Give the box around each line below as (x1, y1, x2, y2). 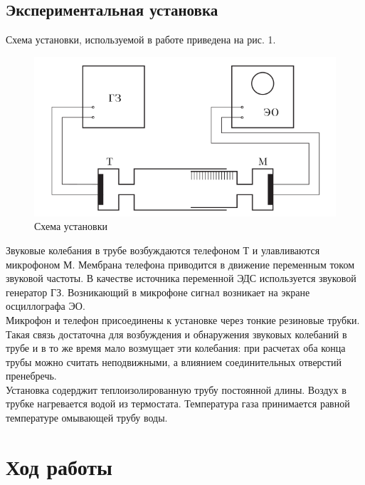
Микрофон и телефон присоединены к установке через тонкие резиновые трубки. (6, 312, 360, 327)
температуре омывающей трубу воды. (6, 410, 168, 425)
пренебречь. (6, 368, 57, 383)
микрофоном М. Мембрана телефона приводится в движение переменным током (6, 256, 355, 271)
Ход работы (6, 452, 112, 481)
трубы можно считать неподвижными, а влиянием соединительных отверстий (6, 354, 342, 369)
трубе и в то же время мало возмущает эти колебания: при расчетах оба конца (6, 340, 346, 355)
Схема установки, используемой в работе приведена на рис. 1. (6, 32, 276, 47)
